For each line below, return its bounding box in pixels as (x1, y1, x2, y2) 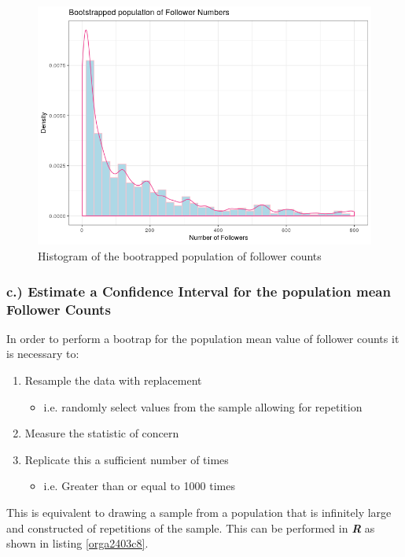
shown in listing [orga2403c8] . (6, 535, 149, 551)
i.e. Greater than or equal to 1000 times (43, 478, 235, 494)
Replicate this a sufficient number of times (24, 451, 229, 467)
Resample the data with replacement (24, 372, 202, 388)
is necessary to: (6, 345, 79, 362)
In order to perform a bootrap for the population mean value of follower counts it (6, 330, 399, 346)
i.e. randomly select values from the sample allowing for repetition (43, 398, 363, 415)
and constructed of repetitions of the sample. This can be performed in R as (6, 519, 375, 536)
